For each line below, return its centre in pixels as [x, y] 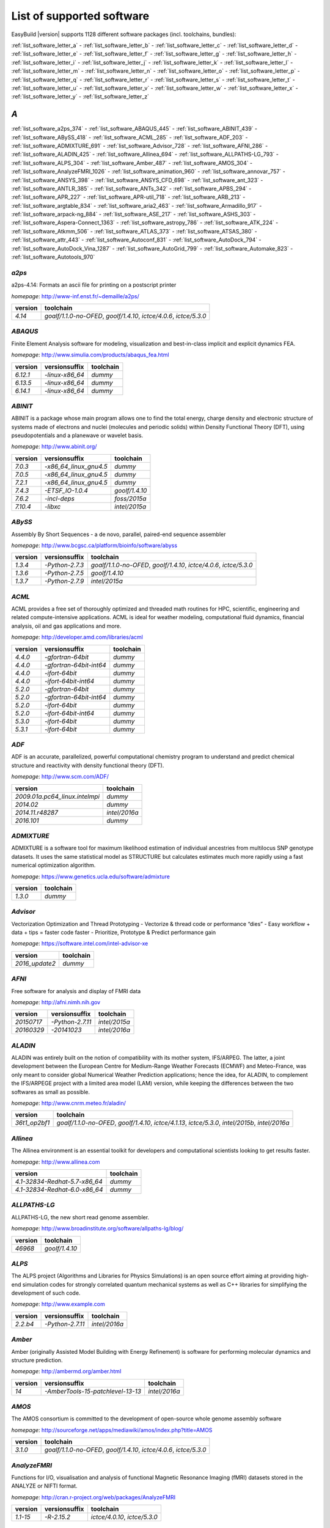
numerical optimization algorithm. [53, 865]
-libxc [53, 506]
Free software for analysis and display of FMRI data [76, 991]
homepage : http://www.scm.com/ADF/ [60, 777]
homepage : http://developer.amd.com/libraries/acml [77, 637]
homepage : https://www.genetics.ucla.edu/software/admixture [91, 876]
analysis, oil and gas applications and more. [66, 626]
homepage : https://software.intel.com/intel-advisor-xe [80, 944]
